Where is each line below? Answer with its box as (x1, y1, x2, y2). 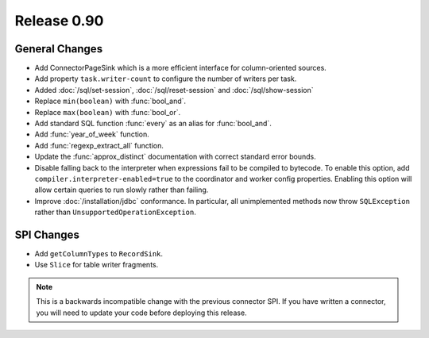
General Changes (14, 42, 103, 56)
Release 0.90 (14, 12, 104, 29)
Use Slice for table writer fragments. (34, 260, 159, 270)
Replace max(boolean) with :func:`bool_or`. (34, 107, 181, 117)
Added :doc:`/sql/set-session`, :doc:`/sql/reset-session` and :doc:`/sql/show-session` (34, 85, 314, 94)
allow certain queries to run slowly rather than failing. (34, 185, 209, 194)
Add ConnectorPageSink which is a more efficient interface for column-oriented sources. (34, 63, 327, 73)
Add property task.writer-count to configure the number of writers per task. (34, 74, 297, 83)
